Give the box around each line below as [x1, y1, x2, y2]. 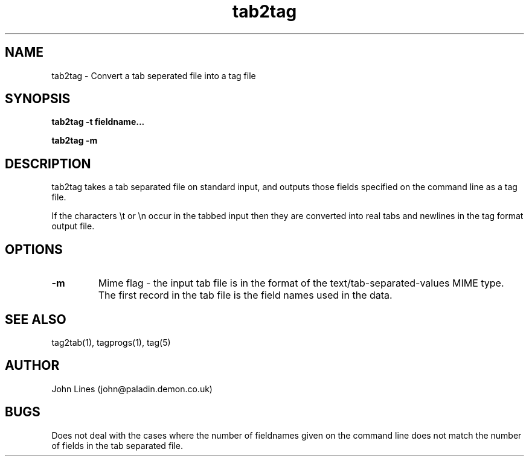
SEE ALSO [5, 311, 66, 327]
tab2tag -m [51, 135, 98, 146]
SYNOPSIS [5, 91, 71, 107]
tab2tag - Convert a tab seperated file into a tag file [51, 70, 256, 81]
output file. [51, 221, 95, 232]
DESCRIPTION [5, 156, 91, 171]
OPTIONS [5, 241, 63, 257]
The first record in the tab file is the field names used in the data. [98, 289, 393, 302]
